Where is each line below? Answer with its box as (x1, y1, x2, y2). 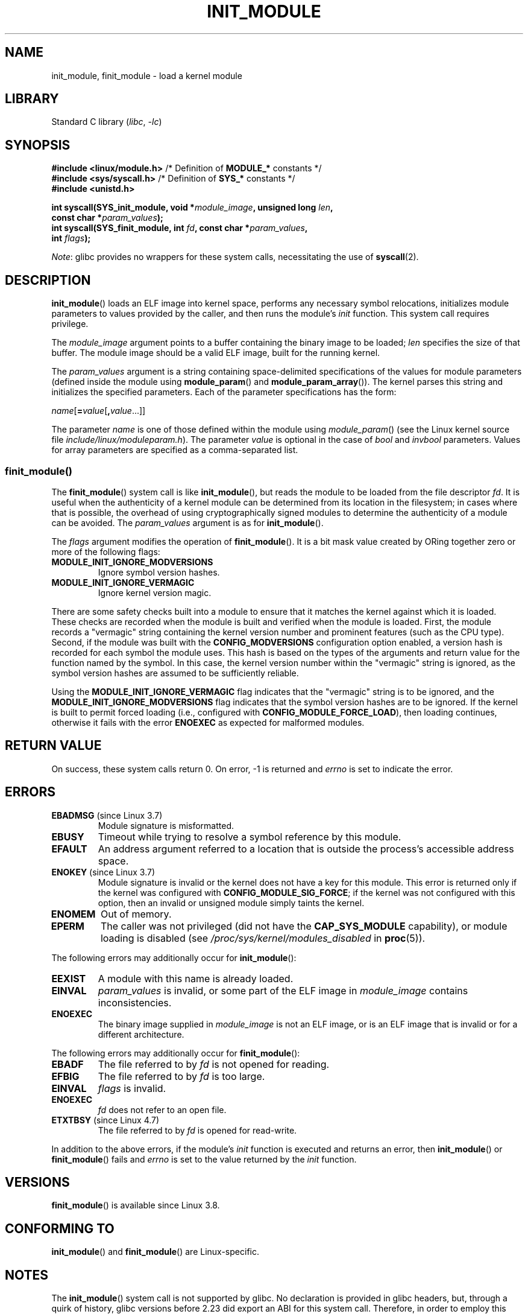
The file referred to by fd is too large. (98, 1070, 265, 1082)
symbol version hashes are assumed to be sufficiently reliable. (51, 667, 299, 678)
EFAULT (51, 842, 87, 855)
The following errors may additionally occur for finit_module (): (51, 1047, 300, 1058)
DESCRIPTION (5, 272, 91, 288)
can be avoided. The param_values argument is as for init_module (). (51, 517, 324, 528)
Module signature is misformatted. (98, 820, 234, 831)
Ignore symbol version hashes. (98, 567, 220, 577)
